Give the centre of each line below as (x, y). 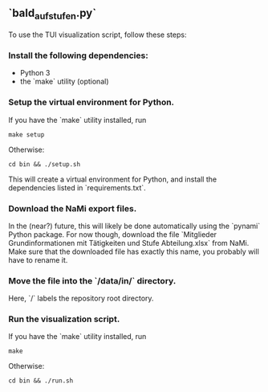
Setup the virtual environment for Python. (91, 102)
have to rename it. (38, 259)
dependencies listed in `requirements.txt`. (77, 187)
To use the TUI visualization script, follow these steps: (97, 35)
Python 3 (35, 73)
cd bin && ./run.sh (41, 381)
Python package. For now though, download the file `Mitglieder (113, 234)
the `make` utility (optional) (64, 82)
